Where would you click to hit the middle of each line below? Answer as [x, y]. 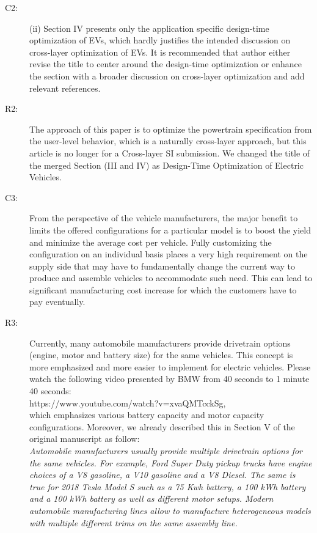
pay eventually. [57, 302]
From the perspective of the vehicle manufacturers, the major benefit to [164, 218]
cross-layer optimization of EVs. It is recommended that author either [160, 52]
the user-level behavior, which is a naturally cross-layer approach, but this [168, 141]
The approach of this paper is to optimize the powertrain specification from [171, 129]
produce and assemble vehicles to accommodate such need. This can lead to [171, 278]
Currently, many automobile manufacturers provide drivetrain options [160, 343]
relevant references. [65, 88]
